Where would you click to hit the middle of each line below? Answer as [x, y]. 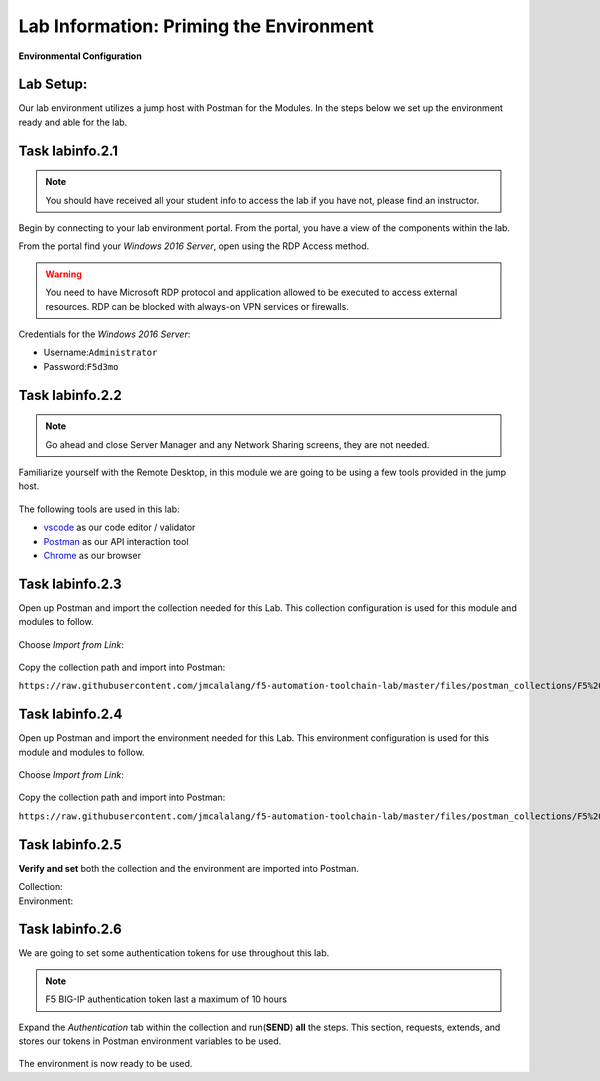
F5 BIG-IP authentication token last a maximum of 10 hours [166, 999]
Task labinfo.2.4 [70, 714]
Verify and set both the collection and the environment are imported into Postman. [189, 868]
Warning [63, 274]
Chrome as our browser [92, 555]
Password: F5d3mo [81, 366]
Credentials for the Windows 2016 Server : [104, 334]
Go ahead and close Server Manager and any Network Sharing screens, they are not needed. [237, 444]
